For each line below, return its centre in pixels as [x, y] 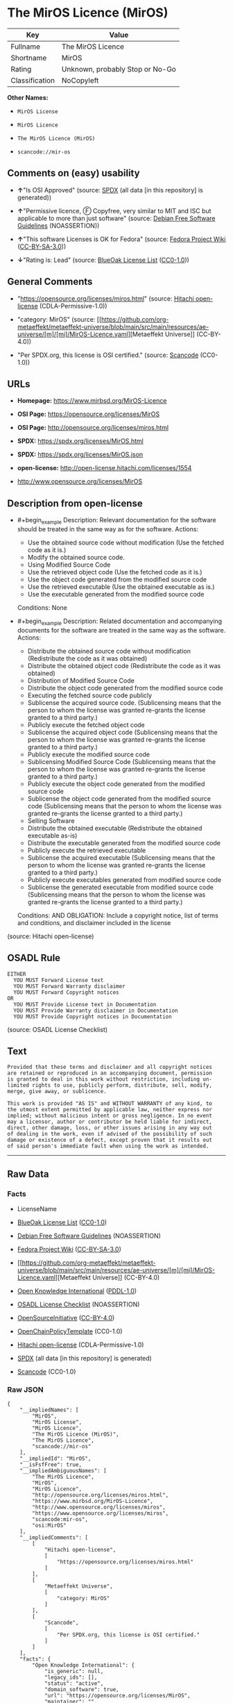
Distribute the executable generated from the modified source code [124, 842]
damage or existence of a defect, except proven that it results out [110, 1140]
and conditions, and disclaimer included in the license [94, 922]
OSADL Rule [34, 958]
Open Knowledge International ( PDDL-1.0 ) [77, 1291]
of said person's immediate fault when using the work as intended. [108, 1146]
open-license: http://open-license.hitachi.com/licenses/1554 [104, 468]
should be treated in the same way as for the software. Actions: [108, 529]
